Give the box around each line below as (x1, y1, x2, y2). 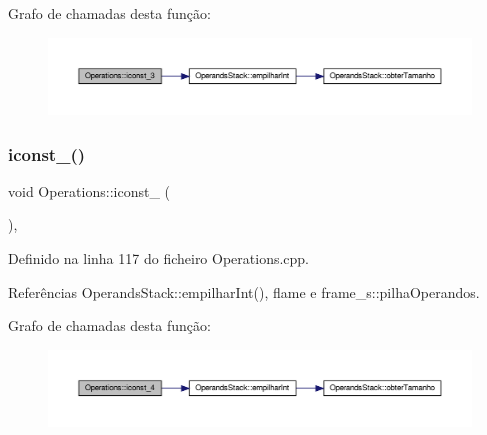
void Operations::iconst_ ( (8, 180, 170, 201)
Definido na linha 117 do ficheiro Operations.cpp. (8, 248, 310, 269)
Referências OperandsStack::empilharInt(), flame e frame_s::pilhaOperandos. (8, 281, 480, 302)
